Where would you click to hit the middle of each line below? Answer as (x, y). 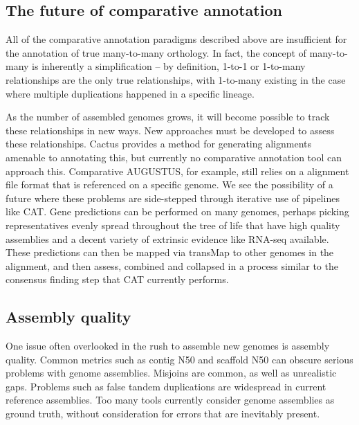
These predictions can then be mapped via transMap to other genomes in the (170, 252)
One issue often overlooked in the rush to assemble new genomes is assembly (168, 346)
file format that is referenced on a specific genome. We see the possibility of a (169, 184)
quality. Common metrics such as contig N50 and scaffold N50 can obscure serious (179, 359)
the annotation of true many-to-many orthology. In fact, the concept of (156, 52)
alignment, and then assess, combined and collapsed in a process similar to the (172, 265)
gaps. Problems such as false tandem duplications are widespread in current (166, 386)
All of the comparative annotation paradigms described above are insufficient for (176, 39)
